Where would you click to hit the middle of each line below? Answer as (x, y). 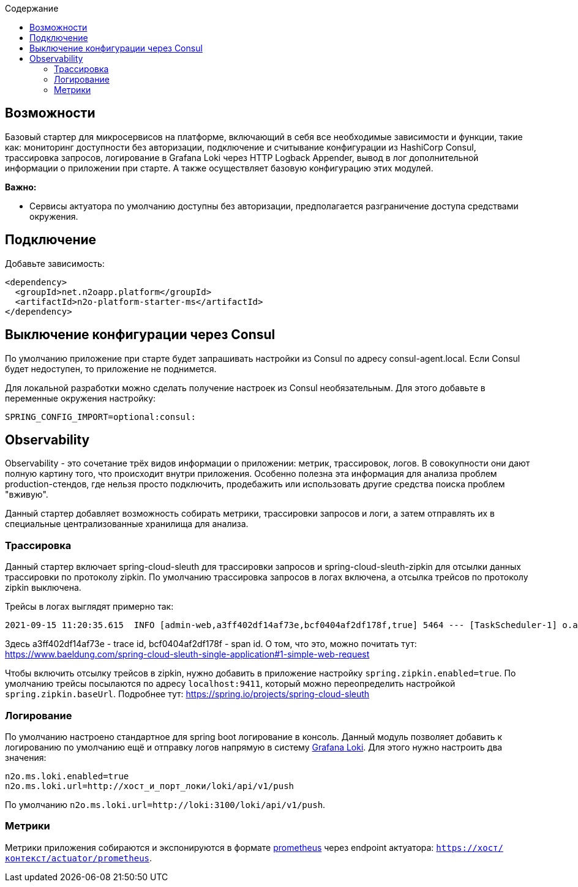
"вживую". (27, 495)
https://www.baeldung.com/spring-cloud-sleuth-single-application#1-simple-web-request (187, 654)
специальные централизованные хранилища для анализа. (127, 524)
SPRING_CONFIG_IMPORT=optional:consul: (100, 417)
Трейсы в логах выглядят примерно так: (89, 607)
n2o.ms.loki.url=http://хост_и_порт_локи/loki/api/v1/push (150, 786)
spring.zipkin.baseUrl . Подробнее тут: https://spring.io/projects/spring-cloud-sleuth (187, 694)
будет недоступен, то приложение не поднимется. (111, 369)
